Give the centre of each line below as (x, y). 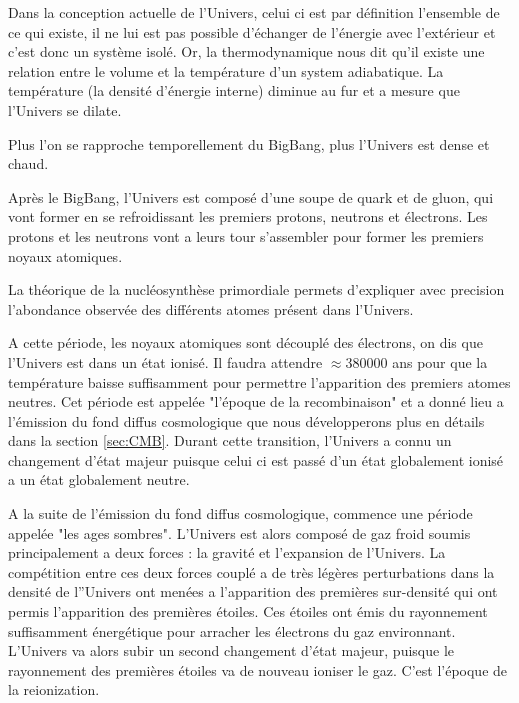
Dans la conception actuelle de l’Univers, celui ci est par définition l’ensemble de (254, 12)
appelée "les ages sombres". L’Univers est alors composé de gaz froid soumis (239, 532)
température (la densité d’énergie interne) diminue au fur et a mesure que (234, 90)
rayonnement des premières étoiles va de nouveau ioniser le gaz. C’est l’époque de (258, 669)
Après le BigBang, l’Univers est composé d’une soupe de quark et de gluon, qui (251, 196)
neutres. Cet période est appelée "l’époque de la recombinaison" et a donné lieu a (256, 401)
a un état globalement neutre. (99, 479)
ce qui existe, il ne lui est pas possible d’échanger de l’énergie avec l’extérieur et (252, 31)
